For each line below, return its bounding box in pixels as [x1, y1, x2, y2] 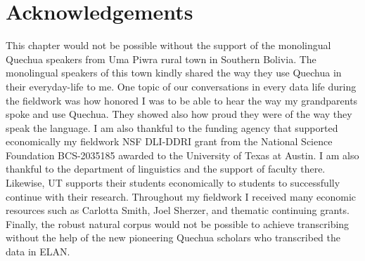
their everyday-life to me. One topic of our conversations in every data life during [6, 79, 357, 93]
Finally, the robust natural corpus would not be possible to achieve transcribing [6, 216, 350, 231]
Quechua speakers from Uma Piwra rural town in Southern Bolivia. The [6, 51, 316, 66]
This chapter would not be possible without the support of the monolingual [6, 38, 331, 53]
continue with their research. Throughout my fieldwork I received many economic [6, 189, 357, 203]
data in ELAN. [6, 244, 70, 259]
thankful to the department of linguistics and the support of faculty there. [6, 161, 326, 176]
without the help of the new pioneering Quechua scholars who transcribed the [6, 230, 341, 245]
